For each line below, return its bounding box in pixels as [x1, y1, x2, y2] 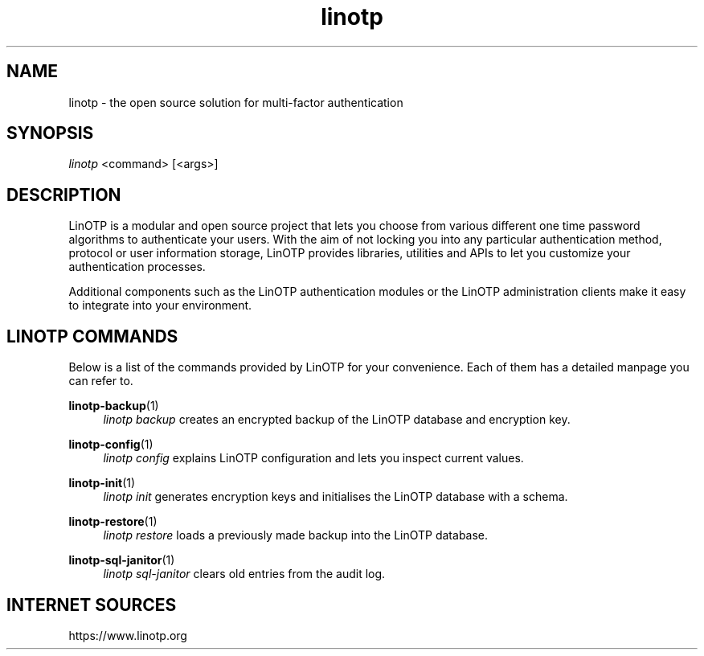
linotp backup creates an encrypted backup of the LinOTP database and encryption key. [103, 412, 571, 427]
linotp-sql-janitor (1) [68, 553, 175, 568]
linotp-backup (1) [68, 399, 159, 413]
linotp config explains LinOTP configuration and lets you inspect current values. [103, 451, 524, 465]
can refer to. [68, 374, 133, 388]
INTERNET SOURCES [6, 594, 177, 615]
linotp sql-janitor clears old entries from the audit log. [103, 567, 386, 581]
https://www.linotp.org [68, 628, 187, 642]
